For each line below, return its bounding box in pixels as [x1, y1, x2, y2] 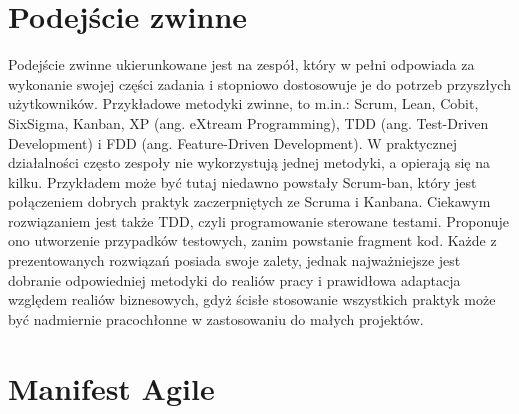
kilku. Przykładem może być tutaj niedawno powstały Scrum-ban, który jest [8, 171, 477, 192]
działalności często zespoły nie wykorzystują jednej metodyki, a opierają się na [8, 152, 490, 173]
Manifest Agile [8, 367, 215, 408]
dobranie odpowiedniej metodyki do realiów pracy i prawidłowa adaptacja [8, 269, 461, 290]
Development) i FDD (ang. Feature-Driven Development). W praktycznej [8, 132, 458, 153]
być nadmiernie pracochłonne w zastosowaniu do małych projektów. [8, 308, 424, 329]
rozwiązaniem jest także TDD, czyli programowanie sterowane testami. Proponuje [8, 210, 510, 231]
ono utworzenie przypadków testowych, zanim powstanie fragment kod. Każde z [8, 230, 497, 251]
